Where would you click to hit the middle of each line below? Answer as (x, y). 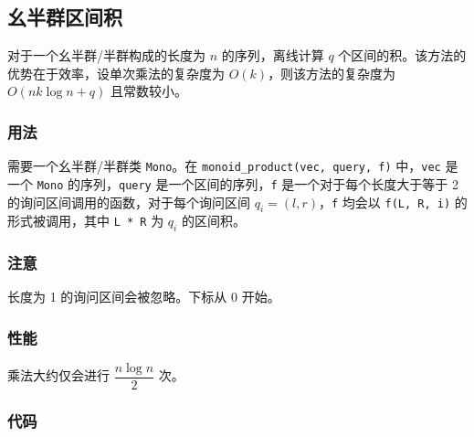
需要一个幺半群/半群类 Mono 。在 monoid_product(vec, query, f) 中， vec (224, 166)
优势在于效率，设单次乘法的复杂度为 (116, 73)
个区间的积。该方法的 (402, 55)
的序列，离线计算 (273, 55)
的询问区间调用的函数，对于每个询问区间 (129, 202)
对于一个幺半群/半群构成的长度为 (106, 55)
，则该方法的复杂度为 (332, 73)
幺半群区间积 (65, 17)
